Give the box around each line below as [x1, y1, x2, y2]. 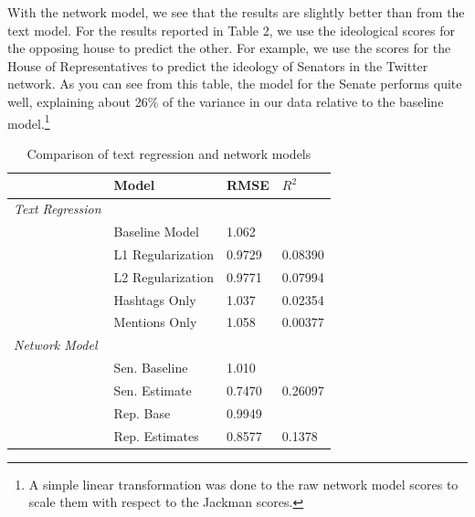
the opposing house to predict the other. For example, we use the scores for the [7, 38, 451, 58]
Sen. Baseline [113, 358, 188, 377]
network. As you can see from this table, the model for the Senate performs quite [7, 74, 462, 93]
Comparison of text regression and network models [26, 143, 311, 163]
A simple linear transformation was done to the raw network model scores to [28, 474, 459, 493]
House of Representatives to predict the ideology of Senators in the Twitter [7, 56, 428, 75]
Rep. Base [113, 403, 171, 422]
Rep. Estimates [113, 426, 199, 445]
